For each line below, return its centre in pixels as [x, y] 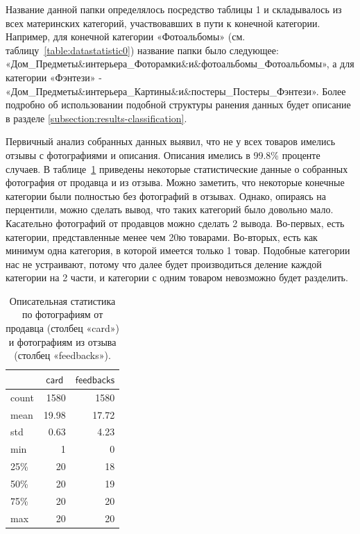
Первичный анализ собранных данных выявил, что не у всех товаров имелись [171, 141]
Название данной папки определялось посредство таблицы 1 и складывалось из [174, 9]
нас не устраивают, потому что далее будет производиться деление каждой [164, 264]
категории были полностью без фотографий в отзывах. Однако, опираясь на [166, 195]
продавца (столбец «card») [62, 328]
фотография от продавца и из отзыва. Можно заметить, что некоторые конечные [175, 182]
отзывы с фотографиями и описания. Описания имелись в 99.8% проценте [163, 155]
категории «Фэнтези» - [54, 77]
